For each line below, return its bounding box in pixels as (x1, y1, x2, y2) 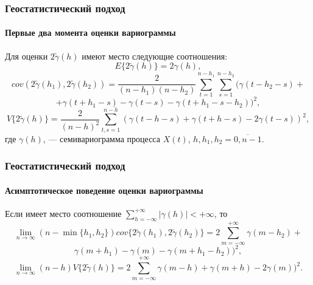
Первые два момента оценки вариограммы (5, 26, 176, 39)
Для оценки (5, 49, 48, 62)
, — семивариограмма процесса (43, 132, 160, 145)
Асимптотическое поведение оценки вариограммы (5, 184, 203, 196)
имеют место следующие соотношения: (82, 49, 228, 62)
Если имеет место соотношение (5, 207, 122, 219)
